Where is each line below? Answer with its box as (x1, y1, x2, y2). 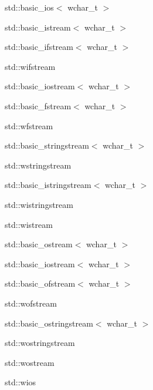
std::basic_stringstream (5, 139, 89, 152)
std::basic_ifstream (5, 41, 73, 53)
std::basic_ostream (5, 238, 73, 250)
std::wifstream (5, 60, 56, 72)
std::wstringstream (5, 159, 72, 171)
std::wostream (5, 356, 55, 368)
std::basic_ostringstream (5, 317, 93, 329)
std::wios (5, 376, 36, 388)
